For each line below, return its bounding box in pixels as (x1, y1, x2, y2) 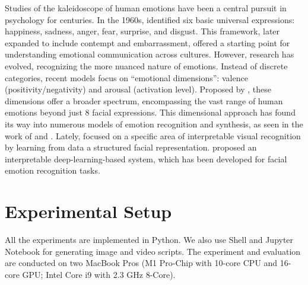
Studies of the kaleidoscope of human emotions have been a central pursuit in (5, 2, 287, 14)
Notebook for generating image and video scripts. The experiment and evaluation (5, 245, 301, 257)
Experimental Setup (5, 199, 172, 223)
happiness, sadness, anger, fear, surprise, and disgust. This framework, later (5, 25, 280, 37)
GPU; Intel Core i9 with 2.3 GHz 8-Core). (22, 268, 176, 280)
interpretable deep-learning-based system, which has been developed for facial (5, 152, 287, 165)
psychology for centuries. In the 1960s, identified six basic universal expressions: (5, 13, 295, 25)
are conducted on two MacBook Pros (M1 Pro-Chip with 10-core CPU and (5, 257, 278, 269)
